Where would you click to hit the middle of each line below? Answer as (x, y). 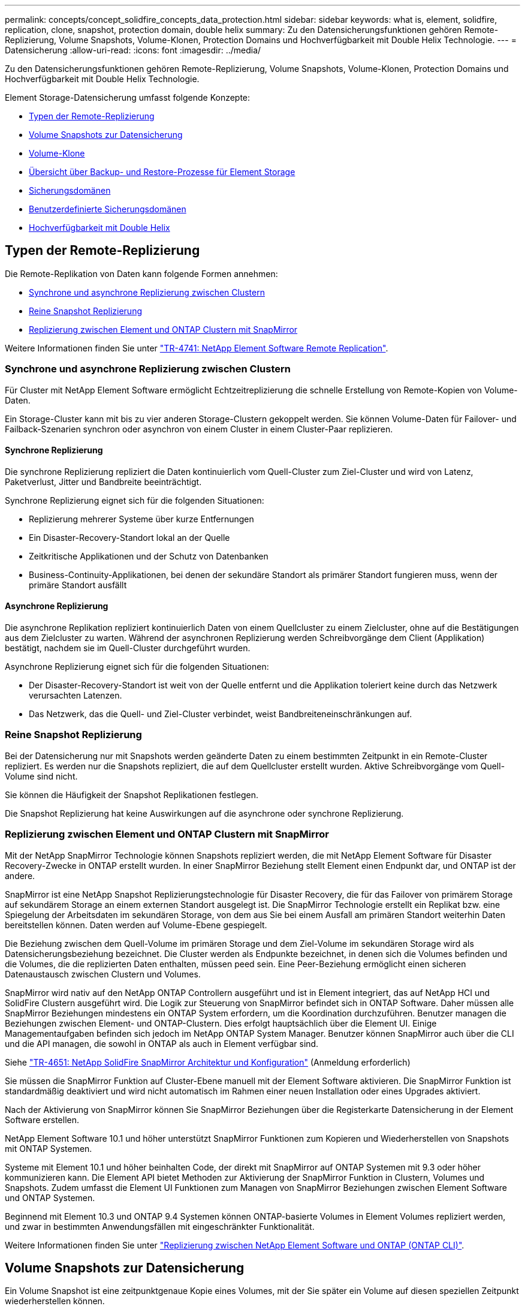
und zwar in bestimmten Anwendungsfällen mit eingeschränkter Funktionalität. (160, 1226)
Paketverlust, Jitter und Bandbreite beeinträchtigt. (103, 482)
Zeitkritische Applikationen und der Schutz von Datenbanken (149, 556)
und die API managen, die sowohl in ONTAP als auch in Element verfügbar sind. (162, 1043)
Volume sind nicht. (41, 776)
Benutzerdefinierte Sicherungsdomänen (108, 209)
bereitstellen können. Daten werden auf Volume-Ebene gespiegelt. (136, 925)
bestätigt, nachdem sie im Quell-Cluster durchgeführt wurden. (128, 648)
